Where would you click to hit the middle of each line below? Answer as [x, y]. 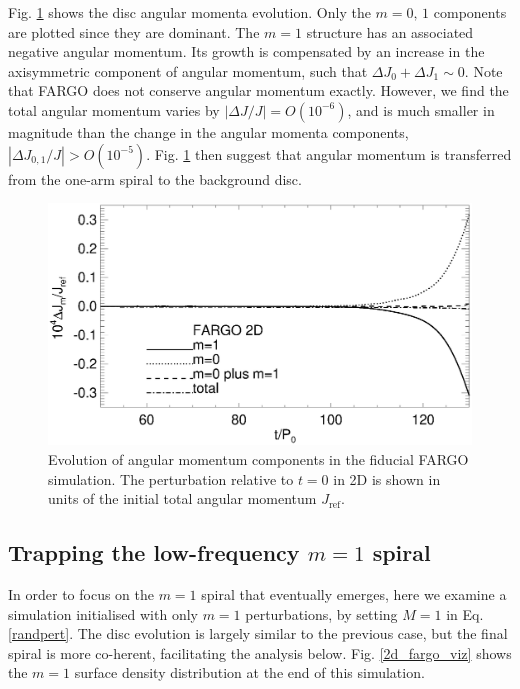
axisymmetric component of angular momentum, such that [188, 70]
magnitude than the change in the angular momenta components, [208, 131]
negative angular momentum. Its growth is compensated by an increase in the [246, 51]
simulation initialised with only [103, 613]
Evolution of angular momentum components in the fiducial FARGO [258, 458]
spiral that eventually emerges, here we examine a [354, 593]
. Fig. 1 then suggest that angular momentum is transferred [329, 153]
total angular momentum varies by [114, 109]
